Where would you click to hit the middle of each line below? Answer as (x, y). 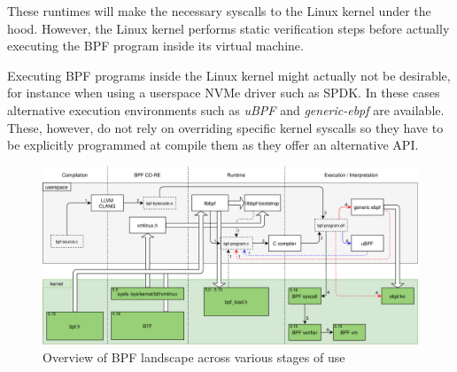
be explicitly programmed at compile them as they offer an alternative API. (213, 145)
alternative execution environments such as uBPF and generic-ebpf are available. (226, 109)
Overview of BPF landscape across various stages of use (194, 356)
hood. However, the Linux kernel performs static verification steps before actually (228, 28)
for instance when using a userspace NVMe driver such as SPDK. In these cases (224, 93)
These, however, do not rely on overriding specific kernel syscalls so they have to (225, 127)
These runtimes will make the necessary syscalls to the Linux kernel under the (219, 11)
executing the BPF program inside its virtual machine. (155, 46)
